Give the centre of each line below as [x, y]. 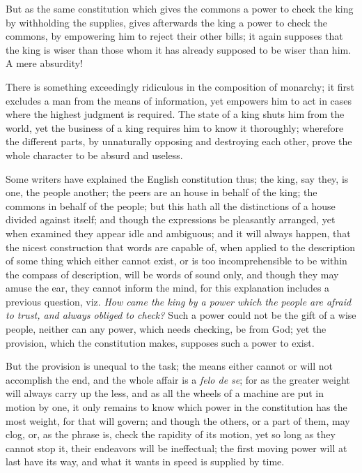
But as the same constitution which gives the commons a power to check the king [180, 8]
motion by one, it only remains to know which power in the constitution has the [176, 407]
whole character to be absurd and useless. [94, 155]
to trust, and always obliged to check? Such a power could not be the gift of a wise [181, 315]
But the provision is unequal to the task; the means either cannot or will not [170, 366]
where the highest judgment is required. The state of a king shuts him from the [175, 114]
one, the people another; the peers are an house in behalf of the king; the [162, 192]
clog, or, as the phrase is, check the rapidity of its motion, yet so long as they [171, 434]
